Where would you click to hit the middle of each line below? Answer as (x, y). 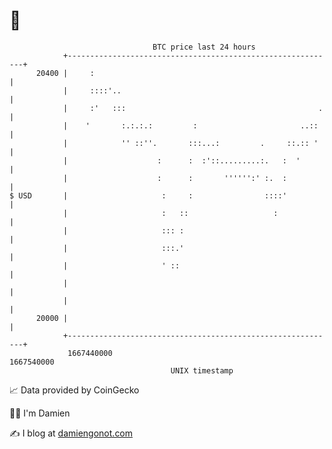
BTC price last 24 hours (204, 47)
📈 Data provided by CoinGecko (74, 390)
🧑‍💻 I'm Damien (40, 413)
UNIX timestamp (202, 370)
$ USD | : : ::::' (148, 195)
